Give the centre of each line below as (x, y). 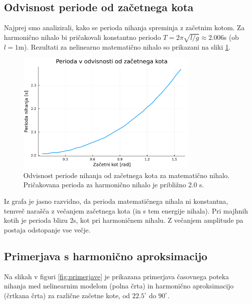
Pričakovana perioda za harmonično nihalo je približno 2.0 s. (114, 185)
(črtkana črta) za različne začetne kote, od (67, 295)
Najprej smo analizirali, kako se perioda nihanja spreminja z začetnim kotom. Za (124, 27)
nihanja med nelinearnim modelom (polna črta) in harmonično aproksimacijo (119, 286)
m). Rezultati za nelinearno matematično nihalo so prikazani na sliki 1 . (124, 46)
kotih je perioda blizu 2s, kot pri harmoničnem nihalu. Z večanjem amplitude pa (124, 220)
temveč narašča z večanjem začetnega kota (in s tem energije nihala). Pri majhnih (126, 210)
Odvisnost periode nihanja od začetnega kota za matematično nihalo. (126, 175)
